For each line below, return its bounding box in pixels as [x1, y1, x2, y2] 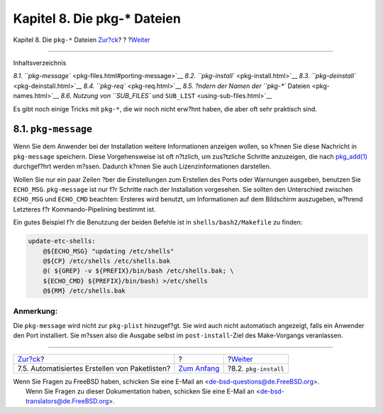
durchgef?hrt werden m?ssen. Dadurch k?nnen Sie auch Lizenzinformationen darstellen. [13, 162, 272, 170]
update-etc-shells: [28, 237, 96, 245]
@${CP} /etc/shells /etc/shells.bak [43, 256, 170, 265]
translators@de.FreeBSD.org [26, 397, 109, 405]
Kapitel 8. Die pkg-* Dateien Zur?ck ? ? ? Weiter [13, 36, 150, 44]
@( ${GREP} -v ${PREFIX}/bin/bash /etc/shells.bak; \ [43, 267, 234, 275]
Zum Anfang [178, 363, 220, 373]
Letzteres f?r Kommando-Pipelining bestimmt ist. [13, 205, 156, 213]
